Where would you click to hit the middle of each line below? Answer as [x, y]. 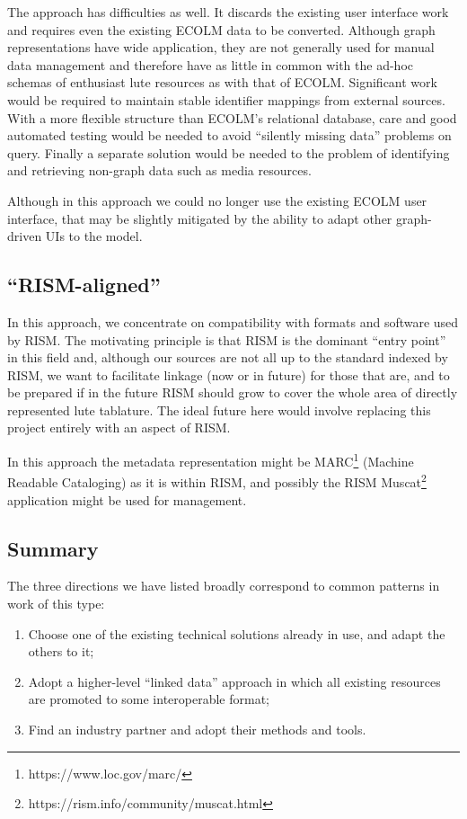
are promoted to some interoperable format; [149, 699]
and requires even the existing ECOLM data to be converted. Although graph [221, 29]
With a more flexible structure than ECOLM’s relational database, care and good [232, 117]
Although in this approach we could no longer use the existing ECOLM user [217, 200]
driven [25, 236]
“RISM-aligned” [84, 285]
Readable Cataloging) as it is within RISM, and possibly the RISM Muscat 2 [217, 481]
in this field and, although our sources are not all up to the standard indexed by [228, 357]
